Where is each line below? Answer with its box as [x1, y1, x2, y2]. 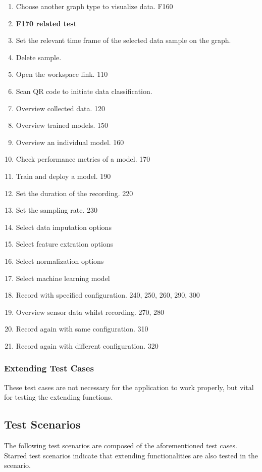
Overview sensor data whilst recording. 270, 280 [16, 306, 165, 317]
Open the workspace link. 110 [16, 69, 108, 79]
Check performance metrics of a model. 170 [16, 154, 150, 164]
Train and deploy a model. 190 [16, 170, 111, 181]
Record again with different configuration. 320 [16, 340, 159, 351]
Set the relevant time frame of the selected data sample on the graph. [16, 35, 231, 45]
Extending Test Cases [4, 362, 94, 374]
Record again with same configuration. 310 [16, 323, 148, 334]
